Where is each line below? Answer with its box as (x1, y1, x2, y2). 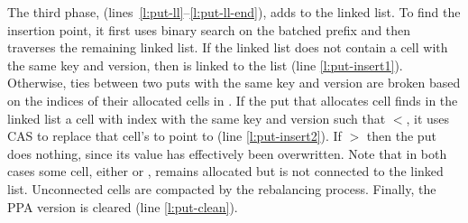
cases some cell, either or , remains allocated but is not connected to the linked (7, 162, 444, 181)
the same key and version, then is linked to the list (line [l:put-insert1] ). (7, 55, 403, 74)
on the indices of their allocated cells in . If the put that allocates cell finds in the (7, 90, 458, 109)
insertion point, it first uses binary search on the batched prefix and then (7, 20, 411, 39)
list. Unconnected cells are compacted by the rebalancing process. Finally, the (7, 179, 436, 198)
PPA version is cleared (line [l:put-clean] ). (7, 197, 238, 216)
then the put (366, 126, 436, 145)
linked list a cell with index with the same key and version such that (7, 108, 386, 127)
